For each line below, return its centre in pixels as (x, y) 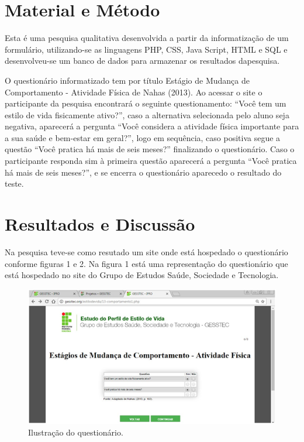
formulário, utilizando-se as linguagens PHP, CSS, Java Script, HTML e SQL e (146, 49)
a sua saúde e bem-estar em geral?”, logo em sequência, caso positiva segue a (143, 137)
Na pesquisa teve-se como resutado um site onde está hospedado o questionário (146, 251)
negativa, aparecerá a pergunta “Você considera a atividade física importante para (152, 126)
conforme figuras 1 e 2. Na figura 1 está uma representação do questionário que (146, 263)
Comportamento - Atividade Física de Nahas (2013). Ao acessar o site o (134, 92)
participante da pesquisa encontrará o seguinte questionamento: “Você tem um (146, 103)
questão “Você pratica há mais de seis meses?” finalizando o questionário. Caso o (150, 149)
